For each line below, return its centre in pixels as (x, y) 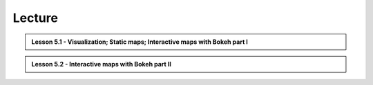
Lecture (36, 18)
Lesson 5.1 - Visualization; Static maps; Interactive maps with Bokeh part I (140, 42)
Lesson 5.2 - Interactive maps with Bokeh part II (102, 64)
